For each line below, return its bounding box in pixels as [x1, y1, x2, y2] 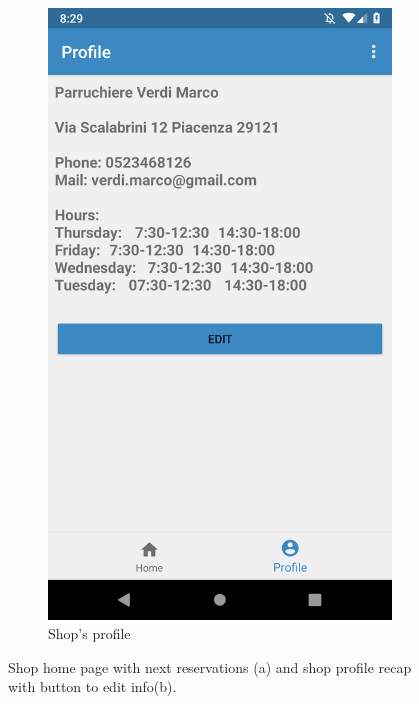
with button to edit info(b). [8, 676, 177, 697]
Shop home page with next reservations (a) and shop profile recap [8, 656, 412, 677]
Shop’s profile [48, 623, 131, 644]
